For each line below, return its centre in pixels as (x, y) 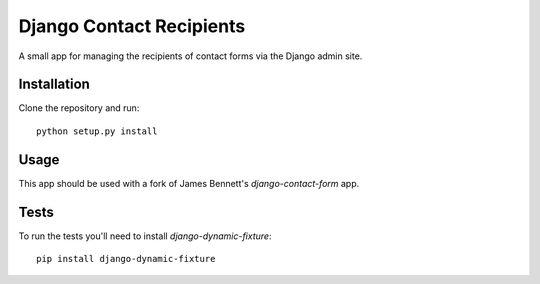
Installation (54, 84)
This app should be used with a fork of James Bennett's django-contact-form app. (189, 183)
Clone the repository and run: (79, 108)
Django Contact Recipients (132, 26)
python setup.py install (97, 131)
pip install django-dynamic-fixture (126, 259)
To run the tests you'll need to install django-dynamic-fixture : (145, 236)
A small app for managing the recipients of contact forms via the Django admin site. (190, 56)
